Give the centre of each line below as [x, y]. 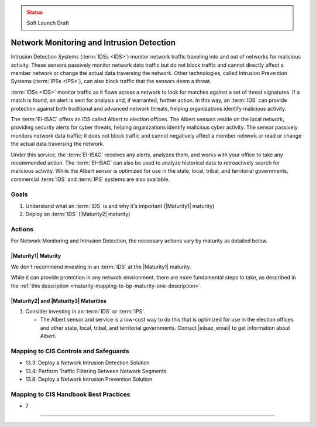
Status [35, 12]
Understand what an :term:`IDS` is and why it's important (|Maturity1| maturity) [120, 206]
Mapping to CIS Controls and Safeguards [70, 351]
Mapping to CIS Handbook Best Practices [71, 394]
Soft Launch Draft [48, 23]
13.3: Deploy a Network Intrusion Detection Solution [88, 363]
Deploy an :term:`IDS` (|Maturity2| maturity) [78, 214]
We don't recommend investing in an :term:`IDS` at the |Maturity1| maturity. [101, 267]
